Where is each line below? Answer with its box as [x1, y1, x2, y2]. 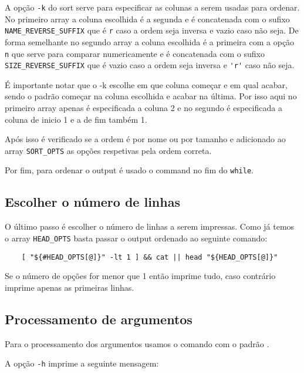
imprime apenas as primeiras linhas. [5, 281, 134, 293]
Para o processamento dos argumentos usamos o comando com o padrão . [5, 337, 269, 350]
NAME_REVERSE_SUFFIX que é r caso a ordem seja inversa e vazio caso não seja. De [5, 24, 299, 36]
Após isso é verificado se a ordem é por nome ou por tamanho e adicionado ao [5, 133, 286, 145]
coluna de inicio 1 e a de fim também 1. [5, 113, 147, 125]
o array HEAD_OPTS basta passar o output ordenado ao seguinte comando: [5, 231, 268, 244]
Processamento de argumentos [5, 310, 192, 328]
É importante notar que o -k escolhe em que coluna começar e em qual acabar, [5, 78, 288, 90]
